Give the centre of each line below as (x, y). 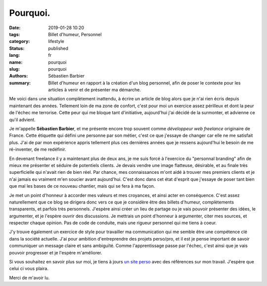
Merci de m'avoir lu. (29, 278)
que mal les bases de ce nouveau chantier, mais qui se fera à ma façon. (82, 186)
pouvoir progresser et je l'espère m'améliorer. (56, 252)
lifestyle (56, 41)
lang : (15, 55)
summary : (20, 83)
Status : (17, 48)
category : (20, 41)
